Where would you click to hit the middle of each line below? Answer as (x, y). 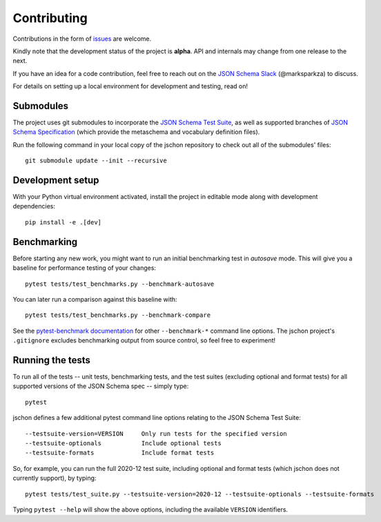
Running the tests (52, 360)
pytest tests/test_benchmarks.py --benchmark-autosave (120, 284)
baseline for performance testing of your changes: (85, 268)
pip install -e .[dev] (63, 222)
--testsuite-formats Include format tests (120, 453)
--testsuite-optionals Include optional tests (124, 443)
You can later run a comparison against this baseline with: (95, 299)
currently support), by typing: (55, 478)
